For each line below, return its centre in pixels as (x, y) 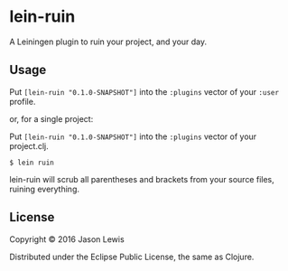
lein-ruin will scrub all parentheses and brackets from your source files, (142, 179)
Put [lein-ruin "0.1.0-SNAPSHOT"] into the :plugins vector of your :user (144, 91)
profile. (23, 101)
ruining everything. (44, 189)
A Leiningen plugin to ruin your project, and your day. (108, 42)
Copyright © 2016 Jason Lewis (67, 239)
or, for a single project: (51, 118)
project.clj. (29, 145)
